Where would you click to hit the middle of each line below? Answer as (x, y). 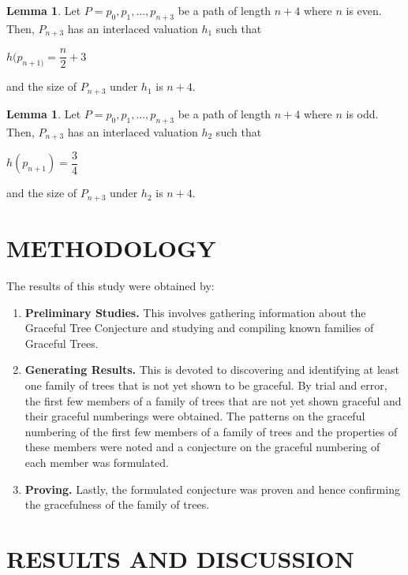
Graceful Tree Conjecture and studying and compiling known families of (199, 328)
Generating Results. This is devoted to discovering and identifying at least (212, 370)
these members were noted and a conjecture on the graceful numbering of (202, 447)
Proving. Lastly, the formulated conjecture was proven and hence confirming (212, 489)
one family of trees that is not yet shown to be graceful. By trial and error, (206, 385)
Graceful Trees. (62, 343)
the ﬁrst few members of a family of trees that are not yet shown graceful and (213, 400)
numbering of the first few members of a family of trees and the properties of (211, 431)
